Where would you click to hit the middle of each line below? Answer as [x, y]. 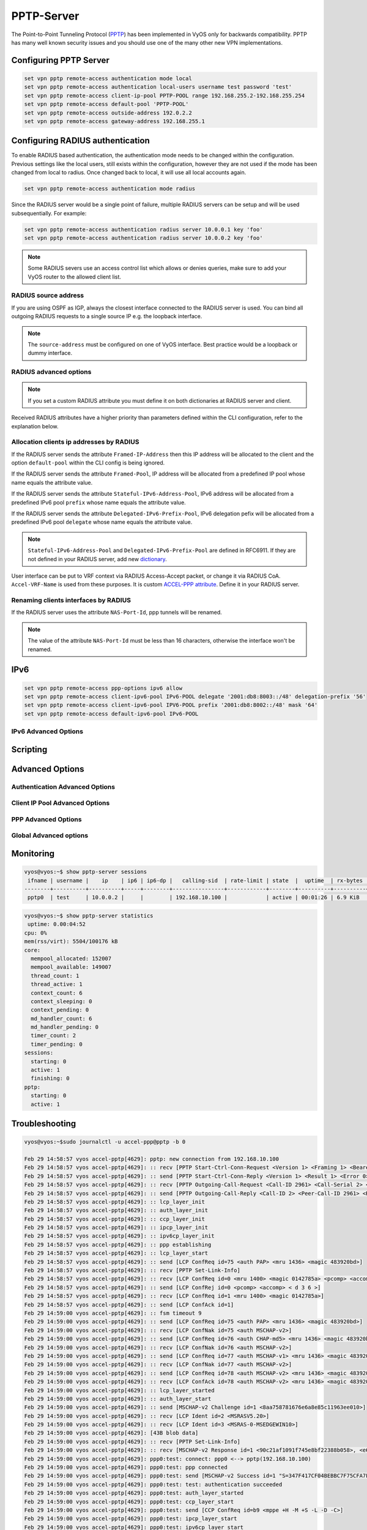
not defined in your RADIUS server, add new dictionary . [98, 559]
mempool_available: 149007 [71, 967]
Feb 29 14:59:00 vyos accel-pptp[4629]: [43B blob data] [111, 1433]
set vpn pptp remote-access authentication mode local [108, 78]
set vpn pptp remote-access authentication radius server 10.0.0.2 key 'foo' [143, 238]
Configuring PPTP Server [60, 60]
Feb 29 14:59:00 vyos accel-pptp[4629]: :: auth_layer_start [118, 1399]
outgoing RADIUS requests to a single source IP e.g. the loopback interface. [107, 316]
